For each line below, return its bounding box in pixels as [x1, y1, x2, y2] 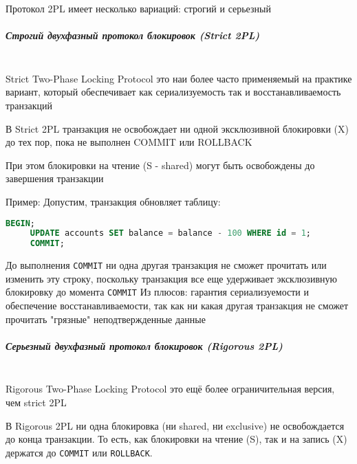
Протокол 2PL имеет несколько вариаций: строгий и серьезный [6, 1, 271, 15]
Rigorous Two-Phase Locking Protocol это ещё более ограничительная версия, [6, 382, 335, 396]
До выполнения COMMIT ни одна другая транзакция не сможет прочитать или [6, 258, 327, 272]
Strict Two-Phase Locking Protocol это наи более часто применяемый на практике [6, 71, 352, 85]
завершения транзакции [6, 171, 104, 186]
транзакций [6, 98, 53, 112]
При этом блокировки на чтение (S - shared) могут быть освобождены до [6, 157, 315, 172]
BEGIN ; [6, 218, 35, 228]
